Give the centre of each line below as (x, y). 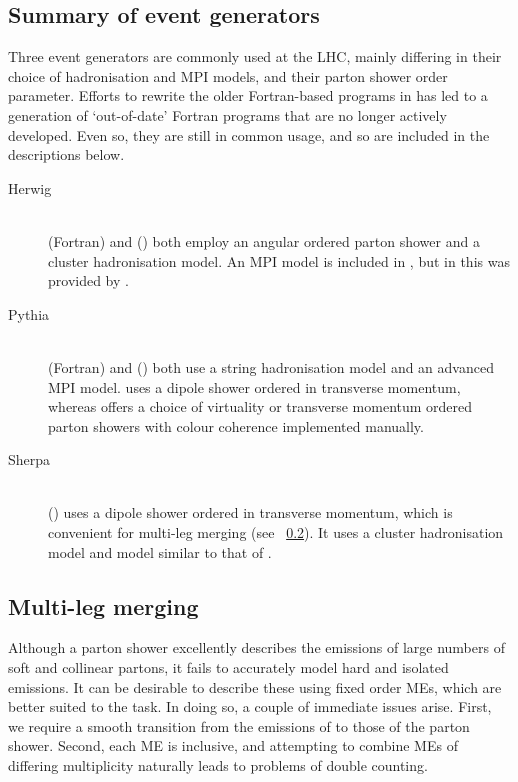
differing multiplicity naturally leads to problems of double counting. (218, 765)
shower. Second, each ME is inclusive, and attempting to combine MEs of (233, 745)
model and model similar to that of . (160, 551)
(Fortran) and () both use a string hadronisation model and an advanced (271, 366)
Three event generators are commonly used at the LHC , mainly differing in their (255, 56)
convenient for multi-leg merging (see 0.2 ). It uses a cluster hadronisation (276, 532)
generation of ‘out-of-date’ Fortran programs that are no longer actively (227, 114)
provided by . (88, 280)
